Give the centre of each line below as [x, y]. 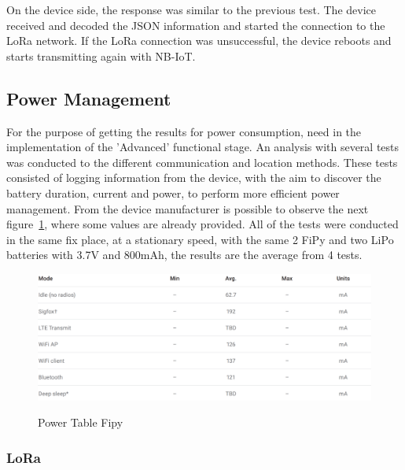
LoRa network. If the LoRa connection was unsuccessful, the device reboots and [199, 41]
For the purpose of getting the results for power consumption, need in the [184, 131]
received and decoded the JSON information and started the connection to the [196, 25]
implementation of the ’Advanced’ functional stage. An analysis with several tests [203, 147]
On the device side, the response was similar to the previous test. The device [191, 9]
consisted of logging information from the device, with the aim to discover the [194, 178]
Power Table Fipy [81, 422]
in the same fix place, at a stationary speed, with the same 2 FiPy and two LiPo [200, 239]
